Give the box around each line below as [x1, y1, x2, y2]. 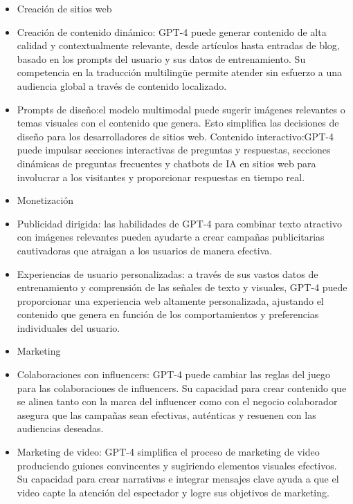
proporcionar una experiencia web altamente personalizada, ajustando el [17, 293, 324, 308]
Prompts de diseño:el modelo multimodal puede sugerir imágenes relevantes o [17, 102, 345, 116]
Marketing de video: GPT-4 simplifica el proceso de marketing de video [17, 445, 320, 459]
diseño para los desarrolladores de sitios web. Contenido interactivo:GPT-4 [17, 129, 334, 143]
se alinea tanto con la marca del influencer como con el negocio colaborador [17, 394, 338, 409]
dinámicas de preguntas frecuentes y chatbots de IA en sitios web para [17, 156, 316, 170]
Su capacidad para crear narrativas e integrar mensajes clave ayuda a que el [17, 472, 339, 486]
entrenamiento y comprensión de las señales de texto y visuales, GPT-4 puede [17, 280, 347, 295]
